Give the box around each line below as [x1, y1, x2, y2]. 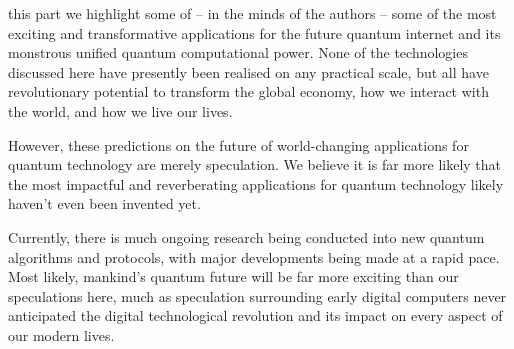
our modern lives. [8, 324, 115, 345]
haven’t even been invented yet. [8, 193, 201, 214]
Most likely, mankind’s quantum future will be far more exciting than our [8, 266, 459, 287]
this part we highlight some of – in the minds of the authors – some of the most [8, 3, 497, 23]
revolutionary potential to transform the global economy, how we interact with [8, 81, 489, 102]
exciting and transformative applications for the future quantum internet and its [8, 22, 501, 43]
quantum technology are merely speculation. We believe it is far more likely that [8, 154, 502, 175]
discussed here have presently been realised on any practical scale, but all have [8, 61, 489, 82]
